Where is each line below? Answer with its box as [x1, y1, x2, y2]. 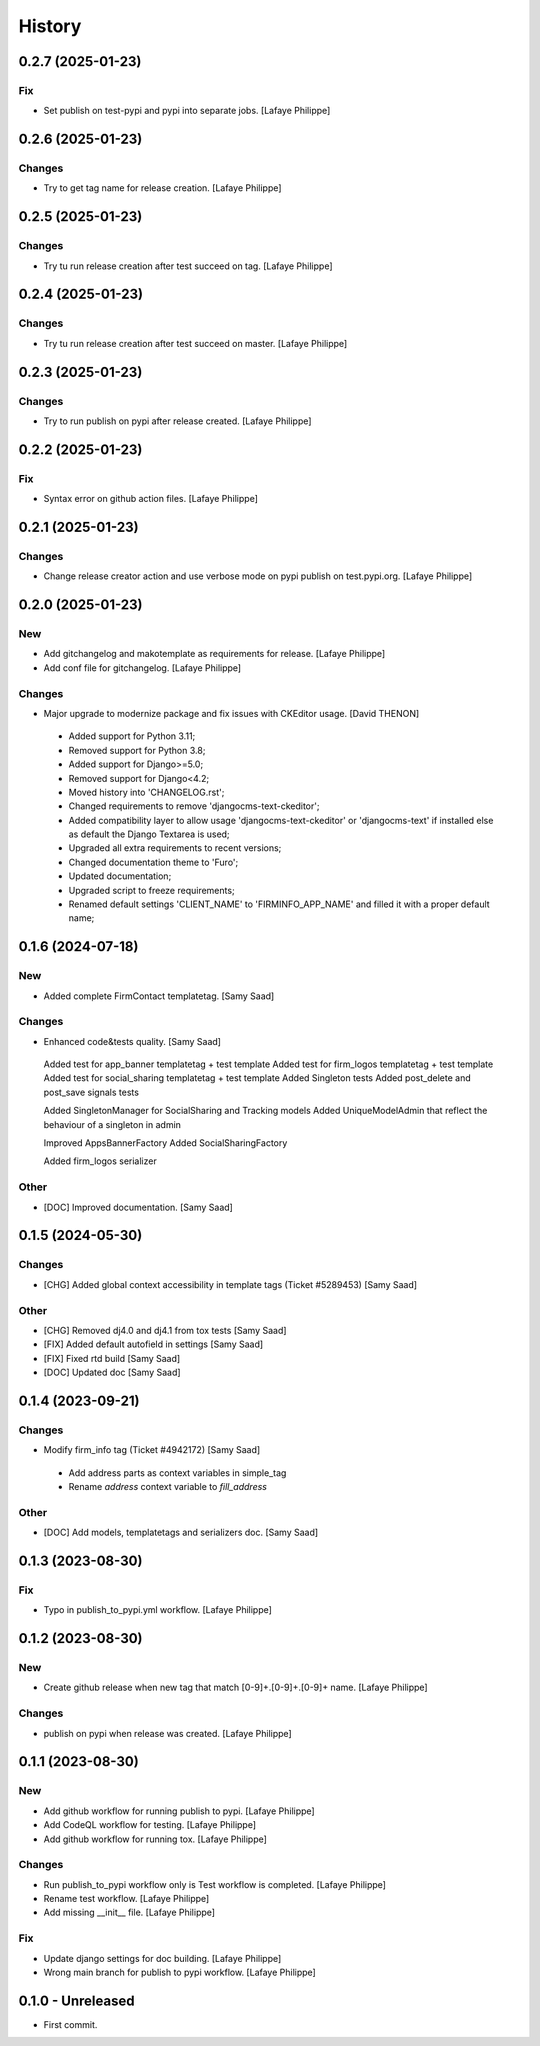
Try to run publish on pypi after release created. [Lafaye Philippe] [43, 415, 312, 427]
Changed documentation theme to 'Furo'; [68, 856, 239, 868]
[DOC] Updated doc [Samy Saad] [43, 1366, 181, 1379]
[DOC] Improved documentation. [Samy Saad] [43, 1201, 234, 1213]
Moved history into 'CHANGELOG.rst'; [68, 786, 225, 798]
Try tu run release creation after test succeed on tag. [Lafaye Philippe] [43, 260, 334, 272]
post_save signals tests [43, 1086, 140, 1098]
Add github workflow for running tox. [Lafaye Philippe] [43, 1833, 267, 1845]
